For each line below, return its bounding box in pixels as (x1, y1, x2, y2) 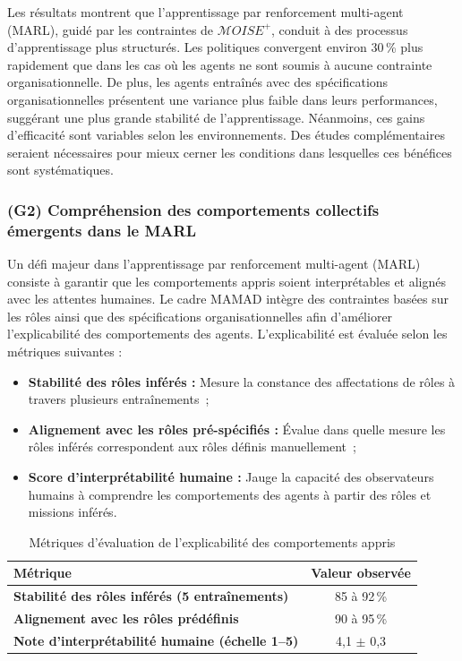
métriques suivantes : (7, 342, 123, 361)
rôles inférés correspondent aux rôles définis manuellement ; (28, 437, 356, 456)
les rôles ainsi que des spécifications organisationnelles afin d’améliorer (7, 306, 393, 325)
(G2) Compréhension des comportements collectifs (7, 198, 380, 220)
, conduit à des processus (271, 20, 408, 39)
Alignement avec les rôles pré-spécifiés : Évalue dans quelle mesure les (28, 419, 446, 438)
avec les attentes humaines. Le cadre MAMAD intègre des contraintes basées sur (7, 289, 449, 308)
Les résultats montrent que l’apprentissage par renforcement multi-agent (7, 3, 404, 21)
